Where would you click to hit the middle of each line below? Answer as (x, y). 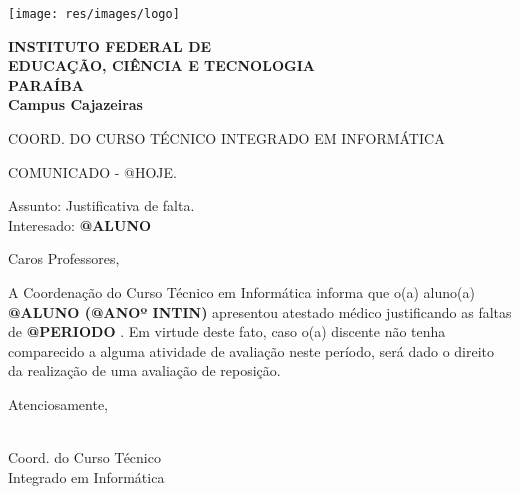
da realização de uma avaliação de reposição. (144, 370)
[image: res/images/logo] (94, 14)
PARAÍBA (46, 84)
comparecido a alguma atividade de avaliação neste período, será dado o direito (251, 350)
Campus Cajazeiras (75, 104)
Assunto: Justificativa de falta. (101, 205)
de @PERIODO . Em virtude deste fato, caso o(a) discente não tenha (227, 331)
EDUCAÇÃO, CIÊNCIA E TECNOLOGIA (161, 65)
